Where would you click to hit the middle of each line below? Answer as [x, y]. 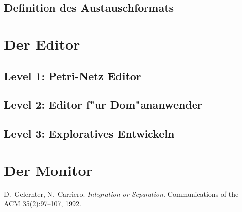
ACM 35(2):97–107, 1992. [43, 203]
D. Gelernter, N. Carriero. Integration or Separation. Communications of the [121, 193]
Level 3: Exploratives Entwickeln [89, 134]
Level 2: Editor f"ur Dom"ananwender [103, 105]
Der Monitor [48, 170]
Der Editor [42, 44]
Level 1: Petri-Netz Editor [73, 75]
